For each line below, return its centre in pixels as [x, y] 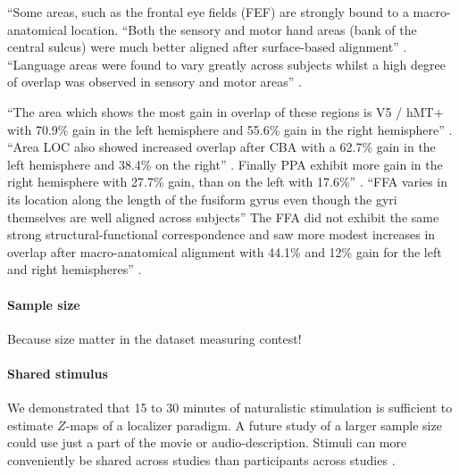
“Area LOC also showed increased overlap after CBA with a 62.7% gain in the [221, 147]
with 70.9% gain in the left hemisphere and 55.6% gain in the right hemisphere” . [230, 129]
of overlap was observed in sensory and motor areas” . [154, 82]
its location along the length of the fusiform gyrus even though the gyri [202, 199]
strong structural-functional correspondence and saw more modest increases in [221, 234]
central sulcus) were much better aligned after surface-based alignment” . [207, 47]
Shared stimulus [58, 373]
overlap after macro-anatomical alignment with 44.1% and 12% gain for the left [225, 251]
